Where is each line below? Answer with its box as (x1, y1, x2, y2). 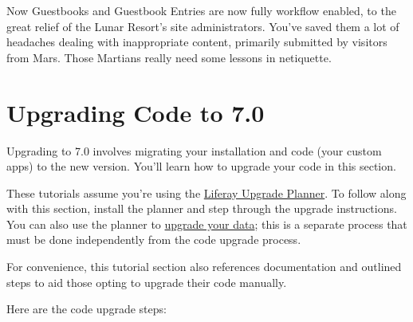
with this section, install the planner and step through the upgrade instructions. (6, 200, 397, 217)
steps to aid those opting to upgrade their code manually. (6, 273, 287, 290)
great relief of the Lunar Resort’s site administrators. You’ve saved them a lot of (6, 18, 399, 34)
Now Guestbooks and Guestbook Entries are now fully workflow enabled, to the (6, 2, 396, 18)
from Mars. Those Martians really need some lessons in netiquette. (6, 49, 332, 65)
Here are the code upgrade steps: (6, 300, 167, 317)
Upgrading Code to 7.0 (6, 96, 265, 128)
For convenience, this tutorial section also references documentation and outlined (6, 258, 402, 275)
